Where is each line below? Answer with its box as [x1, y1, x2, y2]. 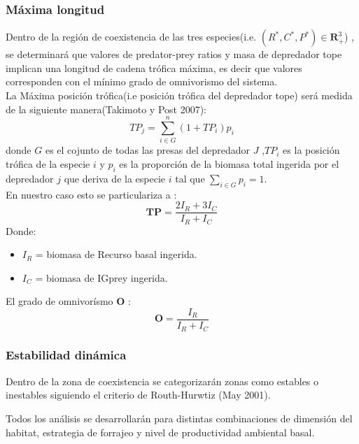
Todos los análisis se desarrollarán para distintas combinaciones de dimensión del [6, 410, 353, 425]
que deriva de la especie [64, 171, 166, 185]
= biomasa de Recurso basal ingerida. [35, 247, 197, 262]
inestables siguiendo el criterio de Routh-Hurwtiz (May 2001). [6, 387, 271, 402]
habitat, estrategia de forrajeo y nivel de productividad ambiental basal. [6, 424, 315, 439]
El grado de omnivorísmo [6, 294, 113, 308]
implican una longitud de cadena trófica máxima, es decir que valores [6, 60, 302, 75]
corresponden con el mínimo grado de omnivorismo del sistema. [6, 74, 278, 89]
